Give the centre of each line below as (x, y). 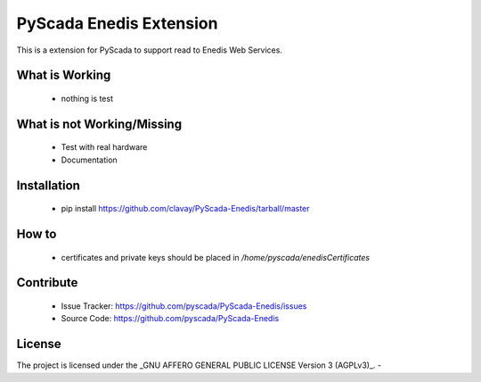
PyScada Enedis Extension (117, 23)
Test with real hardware (104, 147)
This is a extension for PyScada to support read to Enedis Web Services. (149, 50)
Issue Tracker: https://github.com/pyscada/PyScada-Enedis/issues (184, 306)
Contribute (47, 282)
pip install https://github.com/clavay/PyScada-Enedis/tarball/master (186, 209)
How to (37, 233)
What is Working (64, 75)
